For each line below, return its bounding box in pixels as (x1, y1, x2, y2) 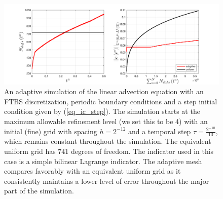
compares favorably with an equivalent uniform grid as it (4, 166, 181, 176)
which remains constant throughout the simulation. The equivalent (4, 136, 211, 146)
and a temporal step (128, 126, 191, 136)
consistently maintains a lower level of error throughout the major (4, 175, 209, 186)
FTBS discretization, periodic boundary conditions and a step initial (4, 96, 217, 106)
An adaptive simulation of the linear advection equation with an (4, 86, 204, 97)
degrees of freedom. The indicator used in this (71, 146, 214, 156)
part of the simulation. (4, 185, 74, 196)
